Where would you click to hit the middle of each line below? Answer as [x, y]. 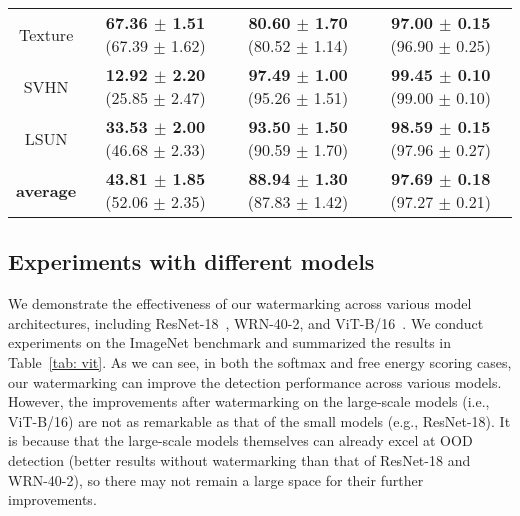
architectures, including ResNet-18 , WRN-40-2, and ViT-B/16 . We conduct [246, 322]
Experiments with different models [191, 261]
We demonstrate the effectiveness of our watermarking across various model [240, 303]
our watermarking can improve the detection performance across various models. [255, 381]
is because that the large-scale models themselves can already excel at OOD [240, 440]
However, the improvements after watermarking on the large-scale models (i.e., [249, 401]
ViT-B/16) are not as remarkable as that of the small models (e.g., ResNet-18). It [259, 420]
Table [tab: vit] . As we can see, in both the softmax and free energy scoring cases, [260, 361]
